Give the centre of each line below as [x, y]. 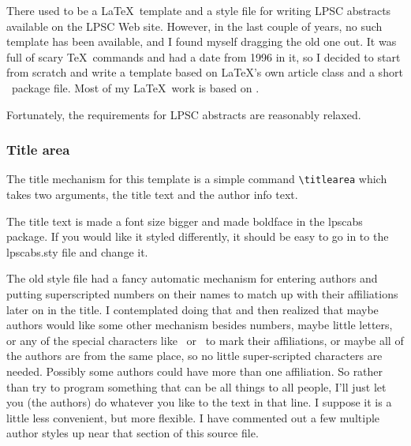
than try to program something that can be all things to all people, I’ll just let [196, 386]
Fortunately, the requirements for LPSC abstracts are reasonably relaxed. [184, 114]
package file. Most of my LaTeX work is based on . [135, 87]
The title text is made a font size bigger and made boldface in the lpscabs [185, 221]
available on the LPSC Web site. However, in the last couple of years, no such [194, 26]
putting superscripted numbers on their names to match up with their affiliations [202, 294]
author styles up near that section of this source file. [133, 433]
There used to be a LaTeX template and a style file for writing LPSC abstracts [199, 10]
